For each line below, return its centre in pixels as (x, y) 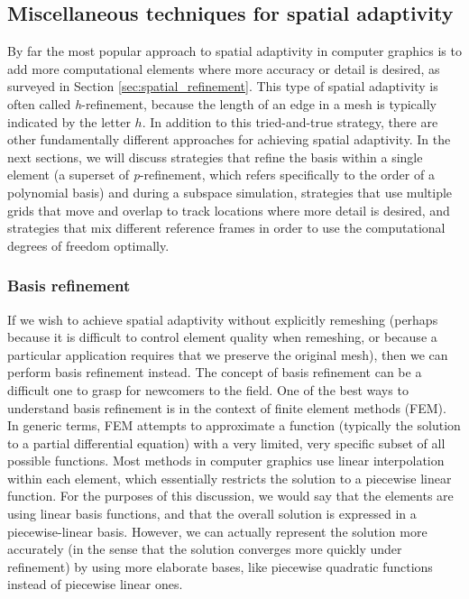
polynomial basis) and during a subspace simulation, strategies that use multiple (230, 192)
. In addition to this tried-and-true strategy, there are (290, 121)
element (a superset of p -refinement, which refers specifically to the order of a (221, 175)
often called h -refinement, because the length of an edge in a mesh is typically (222, 103)
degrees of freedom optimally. (88, 245)
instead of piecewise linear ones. (95, 584)
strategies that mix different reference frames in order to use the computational (226, 228)
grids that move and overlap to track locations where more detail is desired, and (229, 210)
